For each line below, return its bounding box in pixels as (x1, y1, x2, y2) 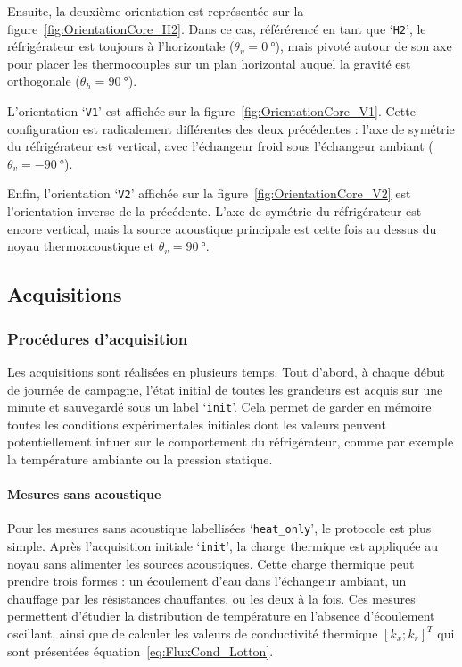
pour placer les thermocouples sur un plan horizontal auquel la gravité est (7, 54, 411, 72)
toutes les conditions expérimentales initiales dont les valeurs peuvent (7, 414, 386, 433)
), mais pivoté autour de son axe (275, 37, 452, 55)
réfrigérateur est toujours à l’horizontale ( (7, 37, 235, 55)
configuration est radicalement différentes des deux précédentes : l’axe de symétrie (7, 119, 455, 138)
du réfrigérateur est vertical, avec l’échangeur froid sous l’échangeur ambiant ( (7, 137, 433, 155)
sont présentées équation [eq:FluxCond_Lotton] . (7, 641, 274, 660)
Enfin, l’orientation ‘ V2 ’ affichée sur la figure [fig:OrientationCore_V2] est (7, 184, 411, 203)
